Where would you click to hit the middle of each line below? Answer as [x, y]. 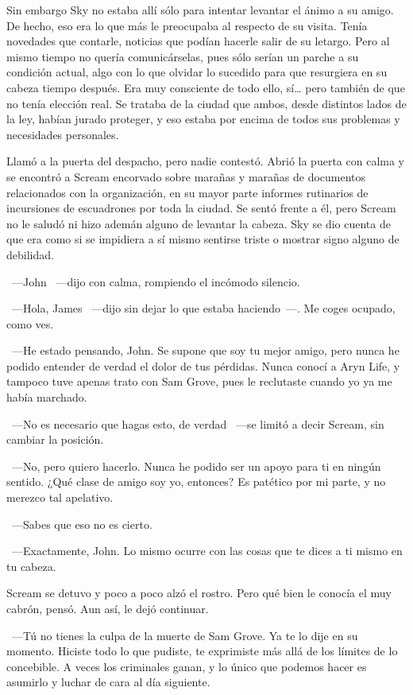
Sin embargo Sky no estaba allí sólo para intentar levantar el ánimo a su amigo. [200, 10]
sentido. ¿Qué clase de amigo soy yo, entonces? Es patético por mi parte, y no [196, 481]
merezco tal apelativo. [60, 497]
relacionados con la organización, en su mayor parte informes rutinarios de [187, 192]
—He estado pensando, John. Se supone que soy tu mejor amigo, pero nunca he [205, 350]
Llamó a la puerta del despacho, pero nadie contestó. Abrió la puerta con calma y [205, 161]
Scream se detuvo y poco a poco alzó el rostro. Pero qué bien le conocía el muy [199, 593]
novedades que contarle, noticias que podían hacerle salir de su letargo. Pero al [198, 41]
